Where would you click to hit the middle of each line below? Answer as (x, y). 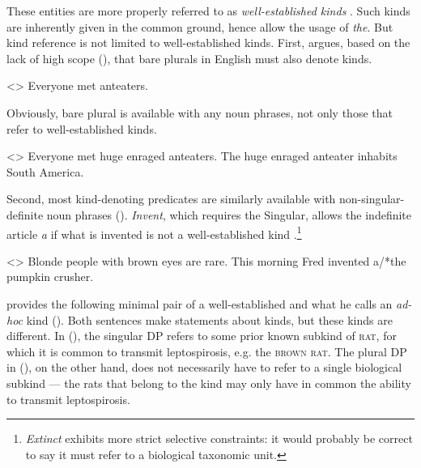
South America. (45, 171)
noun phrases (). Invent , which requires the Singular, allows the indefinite (229, 214)
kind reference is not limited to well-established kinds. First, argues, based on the (208, 43)
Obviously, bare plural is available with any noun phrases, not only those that (200, 112)
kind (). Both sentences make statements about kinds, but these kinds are (209, 319)
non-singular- (372, 199)
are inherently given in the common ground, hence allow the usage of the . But (200, 26)
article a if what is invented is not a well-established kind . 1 (154, 232)
